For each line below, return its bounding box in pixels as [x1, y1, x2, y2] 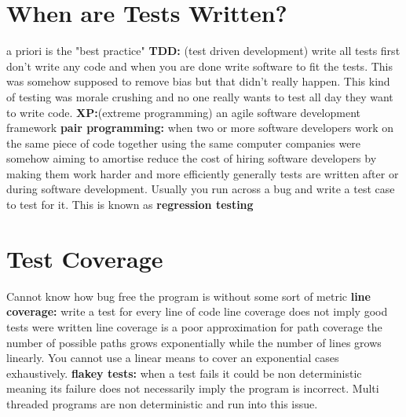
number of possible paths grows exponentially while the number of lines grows [6, 334, 382, 350]
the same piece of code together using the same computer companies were [6, 134, 361, 151]
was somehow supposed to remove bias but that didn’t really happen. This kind [6, 73, 390, 90]
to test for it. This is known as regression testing [6, 196, 254, 213]
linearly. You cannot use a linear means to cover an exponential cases [6, 349, 339, 366]
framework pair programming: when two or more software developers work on [6, 119, 394, 136]
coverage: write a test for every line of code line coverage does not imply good [6, 303, 388, 320]
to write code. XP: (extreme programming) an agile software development [6, 104, 360, 120]
